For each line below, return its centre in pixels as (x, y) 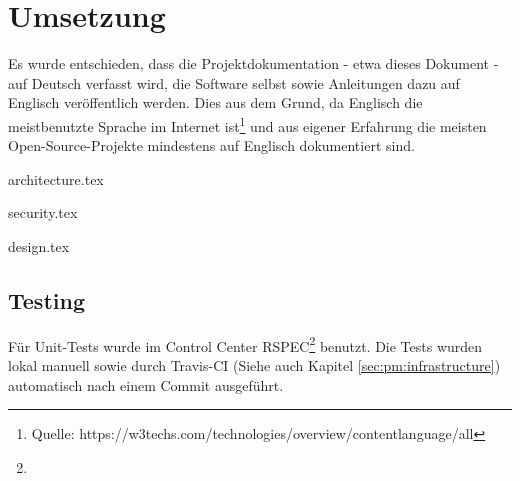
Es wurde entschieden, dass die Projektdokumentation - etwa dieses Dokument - (253, 63)
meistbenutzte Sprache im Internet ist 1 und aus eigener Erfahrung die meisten (247, 124)
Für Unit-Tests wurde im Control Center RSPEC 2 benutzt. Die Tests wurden (245, 344)
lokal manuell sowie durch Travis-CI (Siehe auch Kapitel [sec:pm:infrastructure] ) (254, 364)
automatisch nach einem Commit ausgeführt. (146, 384)
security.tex (43, 212)
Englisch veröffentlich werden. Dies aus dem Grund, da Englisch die (215, 102)
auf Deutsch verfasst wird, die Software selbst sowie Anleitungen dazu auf (234, 82)
